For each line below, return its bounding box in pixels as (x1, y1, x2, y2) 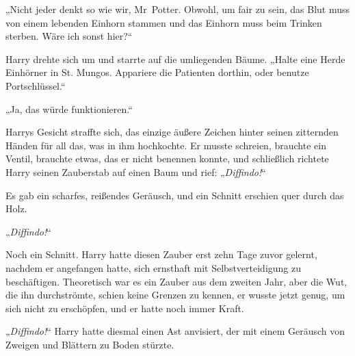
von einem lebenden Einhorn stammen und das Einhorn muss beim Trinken (5, 15, 322, 29)
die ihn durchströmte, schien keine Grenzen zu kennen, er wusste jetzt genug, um (5, 288, 345, 302)
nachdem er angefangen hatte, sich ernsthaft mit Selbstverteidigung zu (5, 260, 302, 275)
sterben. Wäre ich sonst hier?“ (5, 29, 133, 43)
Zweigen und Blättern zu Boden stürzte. (5, 337, 174, 351)
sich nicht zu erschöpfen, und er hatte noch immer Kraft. (5, 301, 244, 315)
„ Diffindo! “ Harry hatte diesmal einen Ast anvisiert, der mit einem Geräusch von (5, 324, 345, 338)
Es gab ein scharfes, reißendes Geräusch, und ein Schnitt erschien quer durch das (5, 188, 344, 202)
